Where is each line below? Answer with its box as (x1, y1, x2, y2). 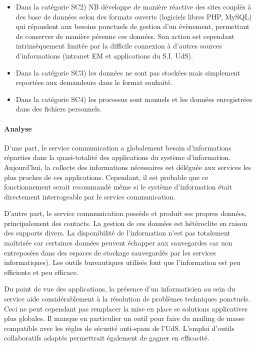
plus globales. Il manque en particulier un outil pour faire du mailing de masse (4, 313, 245, 323)
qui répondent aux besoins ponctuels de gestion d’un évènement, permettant (15, 21, 250, 31)
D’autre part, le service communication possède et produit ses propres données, (4, 208, 247, 218)
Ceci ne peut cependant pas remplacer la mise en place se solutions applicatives (4, 303, 247, 313)
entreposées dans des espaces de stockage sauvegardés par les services (4, 247, 216, 257)
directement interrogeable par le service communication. (4, 191, 175, 201)
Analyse (4, 123, 32, 133)
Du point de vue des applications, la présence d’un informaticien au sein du (4, 283, 235, 294)
